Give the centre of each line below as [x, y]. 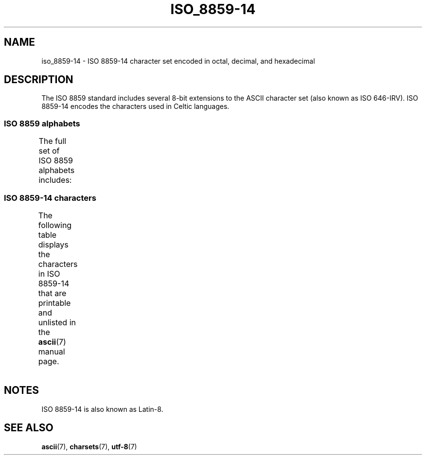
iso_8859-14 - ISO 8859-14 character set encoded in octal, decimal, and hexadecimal [178, 61]
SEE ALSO [29, 428]
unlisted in [57, 322]
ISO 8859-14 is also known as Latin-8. [102, 409]
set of [49, 151]
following [55, 225]
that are [52, 293]
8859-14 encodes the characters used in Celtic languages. [135, 106]
